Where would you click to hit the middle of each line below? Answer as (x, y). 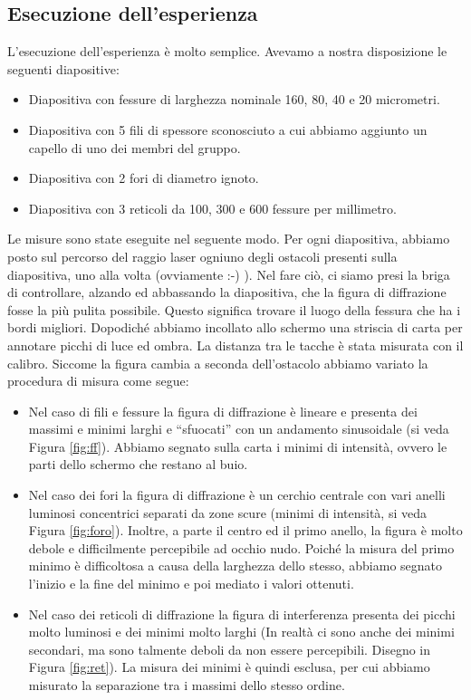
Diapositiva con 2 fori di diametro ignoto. (144, 178)
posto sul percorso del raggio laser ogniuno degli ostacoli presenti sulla (202, 256)
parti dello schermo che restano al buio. (138, 464)
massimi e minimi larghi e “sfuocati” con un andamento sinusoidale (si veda (239, 429)
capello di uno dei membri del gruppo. (135, 147)
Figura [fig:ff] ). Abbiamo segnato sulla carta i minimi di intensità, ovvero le (238, 446)
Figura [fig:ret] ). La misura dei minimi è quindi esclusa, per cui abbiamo (229, 667)
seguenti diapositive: (63, 68)
